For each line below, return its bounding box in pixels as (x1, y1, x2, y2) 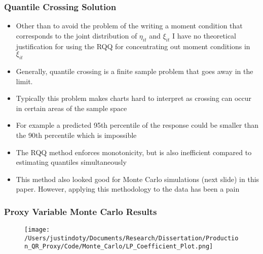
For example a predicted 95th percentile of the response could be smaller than (16, 120, 258, 130)
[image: (24, 226, 50, 234)
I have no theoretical (172, 30, 237, 41)
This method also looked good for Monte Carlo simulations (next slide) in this (16, 173, 259, 184)
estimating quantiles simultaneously (16, 157, 127, 167)
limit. (16, 76, 33, 86)
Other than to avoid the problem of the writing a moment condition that (16, 20, 243, 31)
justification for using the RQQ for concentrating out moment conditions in (16, 41, 250, 51)
